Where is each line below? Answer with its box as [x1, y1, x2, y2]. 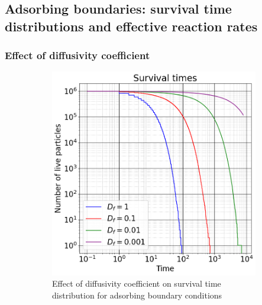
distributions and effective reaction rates [5, 17, 258, 35]
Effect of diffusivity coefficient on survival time [52, 277, 221, 290]
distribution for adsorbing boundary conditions [52, 289, 222, 301]
